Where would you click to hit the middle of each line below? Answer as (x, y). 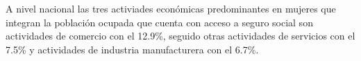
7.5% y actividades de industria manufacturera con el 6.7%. (132, 49)
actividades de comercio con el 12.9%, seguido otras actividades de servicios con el (180, 36)
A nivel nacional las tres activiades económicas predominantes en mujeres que (171, 8)
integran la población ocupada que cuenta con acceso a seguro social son (159, 22)
